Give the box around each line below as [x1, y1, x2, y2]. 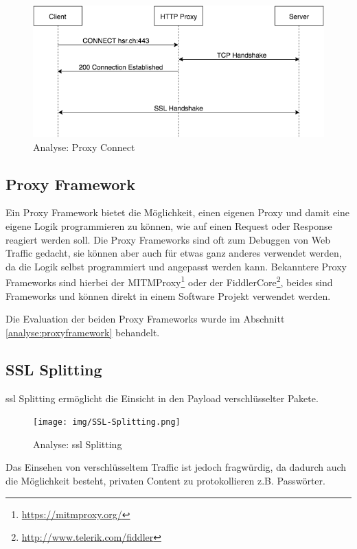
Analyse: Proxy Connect [33, 139, 135, 154]
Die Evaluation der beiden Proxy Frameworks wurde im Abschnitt [5, 312, 285, 326]
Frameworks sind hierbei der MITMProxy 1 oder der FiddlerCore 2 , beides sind [5, 273, 333, 289]
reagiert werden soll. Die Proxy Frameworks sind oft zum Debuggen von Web [5, 232, 330, 246]
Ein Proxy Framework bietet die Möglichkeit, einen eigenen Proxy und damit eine [5, 205, 350, 220]
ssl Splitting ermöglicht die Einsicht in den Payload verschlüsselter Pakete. [5, 390, 319, 405]
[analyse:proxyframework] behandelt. [5, 325, 160, 339]
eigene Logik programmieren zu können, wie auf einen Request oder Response [5, 218, 332, 233]
